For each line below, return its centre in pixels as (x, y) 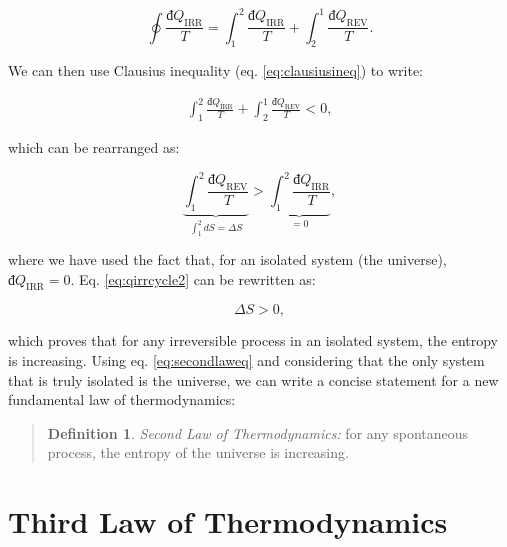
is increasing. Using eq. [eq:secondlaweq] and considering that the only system (246, 360)
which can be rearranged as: (94, 147)
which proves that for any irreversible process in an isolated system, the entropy (253, 340)
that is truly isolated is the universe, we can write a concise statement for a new (253, 379)
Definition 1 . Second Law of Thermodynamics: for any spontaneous (258, 432)
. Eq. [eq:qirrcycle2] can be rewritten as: (193, 278)
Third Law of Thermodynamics (228, 521)
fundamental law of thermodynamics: (122, 399)
